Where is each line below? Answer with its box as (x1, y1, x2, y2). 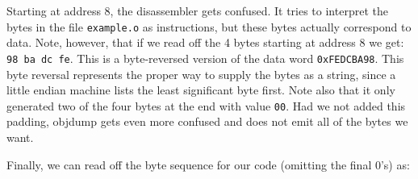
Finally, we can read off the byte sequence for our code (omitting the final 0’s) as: (6, 156, 410, 173)
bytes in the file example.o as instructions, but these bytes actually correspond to (6, 18, 412, 35)
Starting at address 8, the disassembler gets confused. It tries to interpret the (6, 2, 388, 19)
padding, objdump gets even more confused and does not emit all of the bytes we (6, 113, 408, 130)
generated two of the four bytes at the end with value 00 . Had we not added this (6, 97, 406, 114)
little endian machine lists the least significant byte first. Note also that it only (6, 81, 395, 98)
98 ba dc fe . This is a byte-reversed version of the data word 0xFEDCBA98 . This (6, 49, 404, 66)
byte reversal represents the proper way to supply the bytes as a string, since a (6, 65, 396, 82)
